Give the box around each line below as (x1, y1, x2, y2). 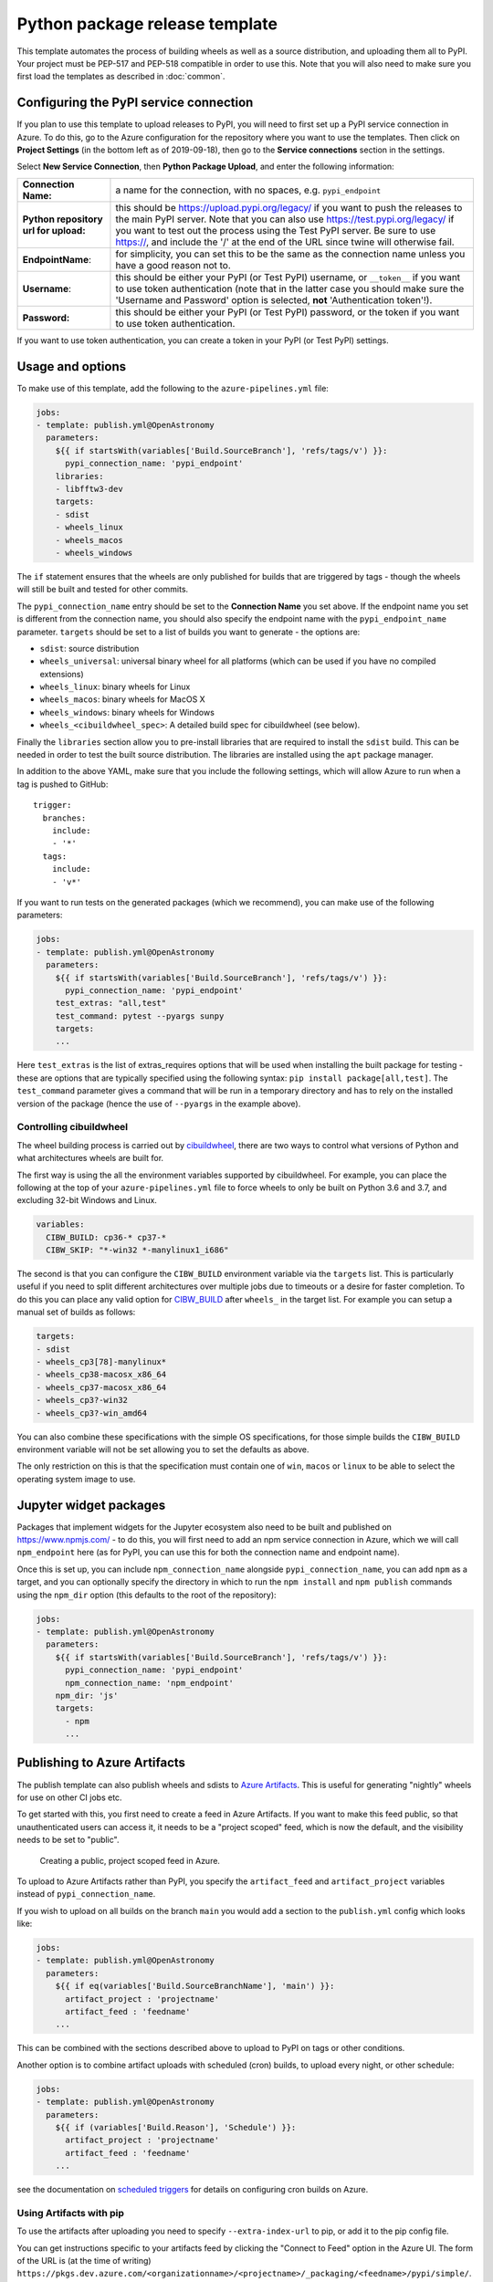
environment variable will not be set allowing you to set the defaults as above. (16, 1443, 309, 1455)
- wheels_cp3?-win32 (36, 1395, 128, 1406)
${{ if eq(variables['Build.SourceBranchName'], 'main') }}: (55, 1981, 335, 1992)
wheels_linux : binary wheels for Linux (39, 681, 191, 693)
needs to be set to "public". (16, 1835, 120, 1846)
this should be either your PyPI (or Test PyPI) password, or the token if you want (115, 306, 460, 319)
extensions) (39, 668, 84, 679)
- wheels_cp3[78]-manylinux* (36, 1356, 167, 1366)
